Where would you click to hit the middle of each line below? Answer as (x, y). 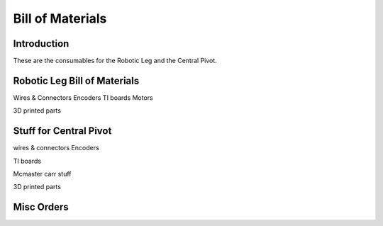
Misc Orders (41, 207)
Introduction (41, 44)
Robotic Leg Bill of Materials (76, 80)
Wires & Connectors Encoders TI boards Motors (83, 97)
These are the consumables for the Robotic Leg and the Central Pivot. (115, 61)
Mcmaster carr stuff (42, 174)
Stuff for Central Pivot (62, 131)
